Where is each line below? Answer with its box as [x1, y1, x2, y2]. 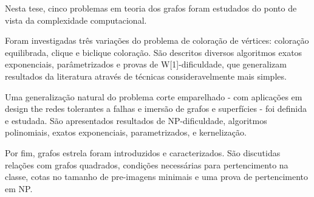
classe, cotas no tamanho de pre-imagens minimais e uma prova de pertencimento [5, 170, 308, 183]
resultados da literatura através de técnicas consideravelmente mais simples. [5, 69, 287, 82]
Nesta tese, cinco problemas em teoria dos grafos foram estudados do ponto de [5, 2, 297, 14]
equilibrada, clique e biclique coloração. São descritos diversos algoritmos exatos [5, 46, 302, 58]
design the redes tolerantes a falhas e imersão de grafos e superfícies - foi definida [5, 102, 307, 115]
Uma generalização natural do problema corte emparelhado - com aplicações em [5, 90, 302, 103]
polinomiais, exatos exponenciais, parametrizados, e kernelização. [5, 126, 247, 139]
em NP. [5, 182, 33, 195]
